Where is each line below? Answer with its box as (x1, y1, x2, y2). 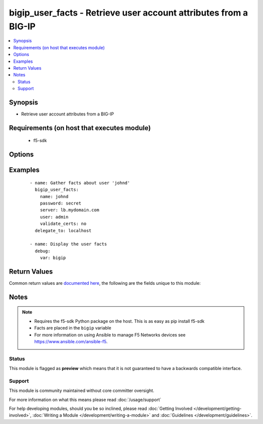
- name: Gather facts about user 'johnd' (30, 180, 130, 185)
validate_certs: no (39, 221, 87, 226)
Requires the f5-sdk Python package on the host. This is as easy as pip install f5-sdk (34, 318, 205, 324)
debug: (35, 248, 51, 254)
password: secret (39, 200, 81, 206)
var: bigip (39, 255, 66, 260)
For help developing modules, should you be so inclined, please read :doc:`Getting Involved (9, 406, 192, 411)
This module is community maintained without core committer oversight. (9, 387, 154, 394)
